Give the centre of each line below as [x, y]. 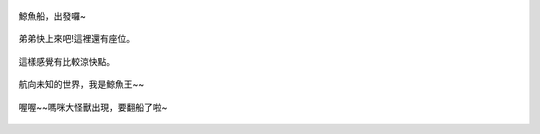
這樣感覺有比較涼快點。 [66, 61]
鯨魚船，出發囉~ [52, 16]
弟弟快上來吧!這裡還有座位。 [77, 39]
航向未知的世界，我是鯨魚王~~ [81, 84]
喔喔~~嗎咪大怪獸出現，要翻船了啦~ [93, 107]
